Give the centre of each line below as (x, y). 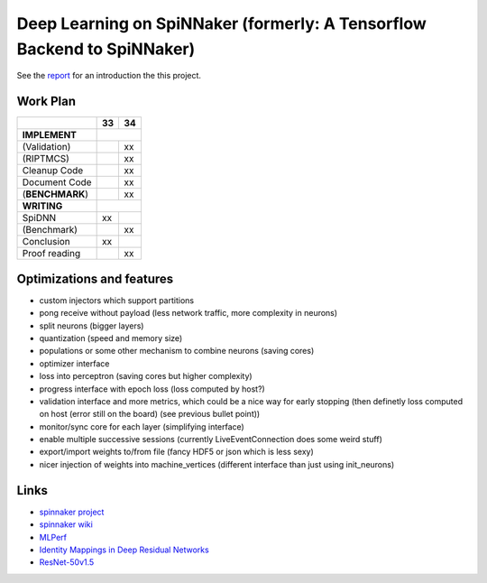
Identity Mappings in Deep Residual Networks (124, 550)
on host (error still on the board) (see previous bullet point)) (150, 414)
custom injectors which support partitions (116, 300)
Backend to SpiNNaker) (106, 49)
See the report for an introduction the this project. (109, 76)
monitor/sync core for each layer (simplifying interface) (142, 426)
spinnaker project (72, 512)
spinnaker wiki (66, 524)
